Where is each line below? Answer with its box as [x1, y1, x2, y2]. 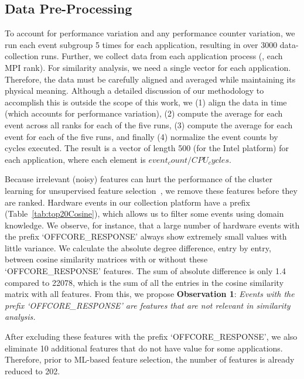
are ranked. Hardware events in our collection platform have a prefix [5, 196, 250, 208]
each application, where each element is [5, 153, 146, 165]
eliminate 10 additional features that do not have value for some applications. [5, 342, 283, 354]
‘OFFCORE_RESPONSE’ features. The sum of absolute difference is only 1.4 [5, 265, 286, 277]
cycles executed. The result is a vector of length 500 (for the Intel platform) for [5, 142, 289, 154]
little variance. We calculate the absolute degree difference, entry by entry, [5, 241, 271, 254]
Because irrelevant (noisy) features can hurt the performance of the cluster [5, 173, 272, 185]
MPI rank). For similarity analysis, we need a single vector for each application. [5, 61, 291, 73]
